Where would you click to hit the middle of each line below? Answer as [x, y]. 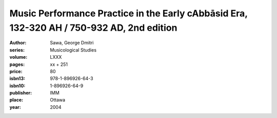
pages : [17, 64]
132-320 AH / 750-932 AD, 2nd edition [93, 28]
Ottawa [58, 100]
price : [16, 71]
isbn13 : [17, 79]
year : [15, 107]
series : [17, 50]
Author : [18, 43]
